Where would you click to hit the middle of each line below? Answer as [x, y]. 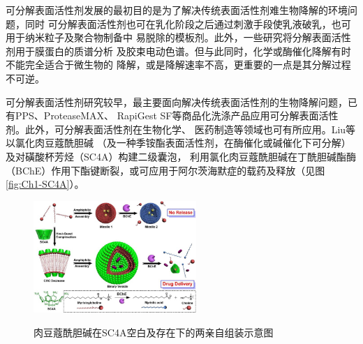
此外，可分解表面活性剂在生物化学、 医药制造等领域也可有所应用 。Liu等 [190, 129]
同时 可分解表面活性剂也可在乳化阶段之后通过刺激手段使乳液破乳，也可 [188, 23]
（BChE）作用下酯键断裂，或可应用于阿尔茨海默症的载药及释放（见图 [165, 170]
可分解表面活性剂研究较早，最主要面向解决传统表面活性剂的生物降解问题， [177, 102]
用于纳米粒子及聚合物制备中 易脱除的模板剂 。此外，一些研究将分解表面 [169, 37]
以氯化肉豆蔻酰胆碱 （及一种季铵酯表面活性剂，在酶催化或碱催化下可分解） [178, 143]
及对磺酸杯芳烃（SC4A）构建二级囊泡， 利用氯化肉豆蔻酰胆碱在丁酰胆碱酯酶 [181, 156]
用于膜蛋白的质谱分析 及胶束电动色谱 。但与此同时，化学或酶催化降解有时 [183, 51]
